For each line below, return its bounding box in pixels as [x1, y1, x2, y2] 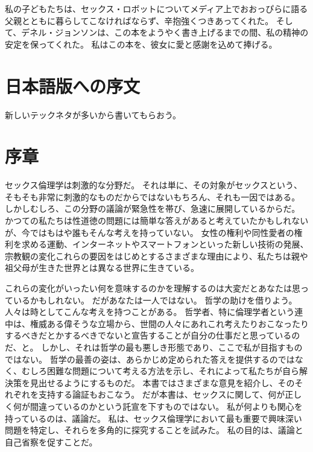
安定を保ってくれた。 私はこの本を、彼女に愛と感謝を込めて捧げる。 [5, 37, 277, 50]
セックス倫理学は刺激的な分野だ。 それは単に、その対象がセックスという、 [5, 179, 302, 191]
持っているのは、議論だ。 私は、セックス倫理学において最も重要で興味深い [5, 412, 302, 424]
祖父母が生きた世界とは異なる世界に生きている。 [5, 261, 199, 274]
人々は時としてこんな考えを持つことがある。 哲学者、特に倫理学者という [5, 305, 295, 318]
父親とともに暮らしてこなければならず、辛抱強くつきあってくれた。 [5, 14, 274, 27]
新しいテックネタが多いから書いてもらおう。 [5, 108, 182, 121]
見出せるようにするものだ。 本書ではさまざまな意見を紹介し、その [30, 376, 295, 389]
